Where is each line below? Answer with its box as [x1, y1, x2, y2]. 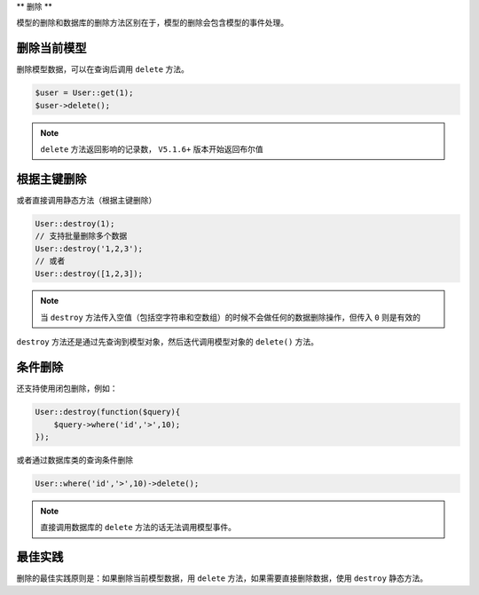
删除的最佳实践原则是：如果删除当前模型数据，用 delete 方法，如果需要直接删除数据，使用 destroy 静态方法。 [16, 573, 428, 583]
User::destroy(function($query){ [35, 407, 181, 417]
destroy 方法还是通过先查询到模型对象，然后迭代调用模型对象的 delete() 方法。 [16, 337, 319, 347]
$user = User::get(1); [35, 88, 134, 98]
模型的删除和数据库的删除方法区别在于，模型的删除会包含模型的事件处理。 [16, 18, 288, 28]
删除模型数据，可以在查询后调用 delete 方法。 [16, 64, 190, 75]
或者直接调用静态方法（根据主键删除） [16, 194, 157, 205]
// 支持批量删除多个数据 [35, 231, 128, 242]
